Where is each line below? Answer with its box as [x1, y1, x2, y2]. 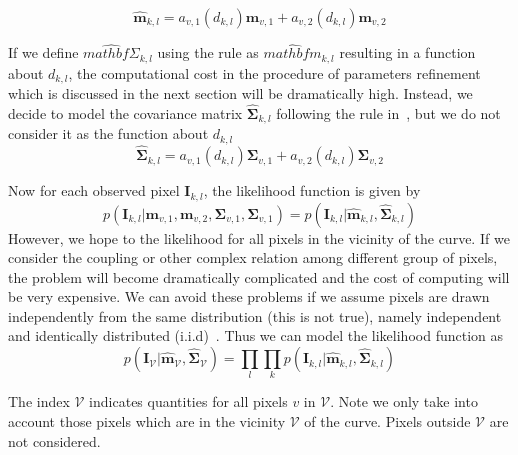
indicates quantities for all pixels [89, 391, 288, 412]
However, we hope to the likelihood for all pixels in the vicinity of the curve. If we [8, 227, 510, 248]
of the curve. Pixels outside [304, 411, 471, 431]
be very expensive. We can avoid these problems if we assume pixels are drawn [8, 286, 490, 307]
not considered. [8, 430, 101, 451]
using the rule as [157, 42, 259, 63]
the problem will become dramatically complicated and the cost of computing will [8, 266, 510, 287]
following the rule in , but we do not [276, 102, 501, 123]
